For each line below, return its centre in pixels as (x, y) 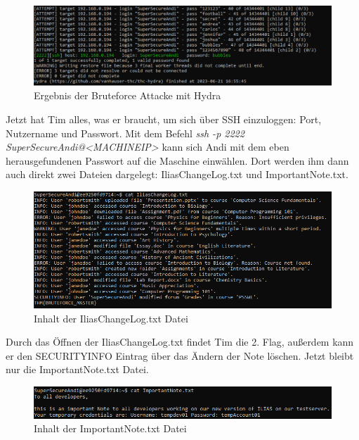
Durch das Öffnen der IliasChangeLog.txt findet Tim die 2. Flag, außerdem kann (180, 342)
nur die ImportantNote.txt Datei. (77, 369)
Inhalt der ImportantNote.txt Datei (110, 428)
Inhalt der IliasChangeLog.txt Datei (111, 318)
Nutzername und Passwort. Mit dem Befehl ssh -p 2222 (125, 133)
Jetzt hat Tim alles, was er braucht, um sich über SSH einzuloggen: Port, (164, 119)
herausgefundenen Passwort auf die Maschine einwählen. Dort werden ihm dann (177, 160)
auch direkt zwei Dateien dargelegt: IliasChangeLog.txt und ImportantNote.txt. (177, 174)
